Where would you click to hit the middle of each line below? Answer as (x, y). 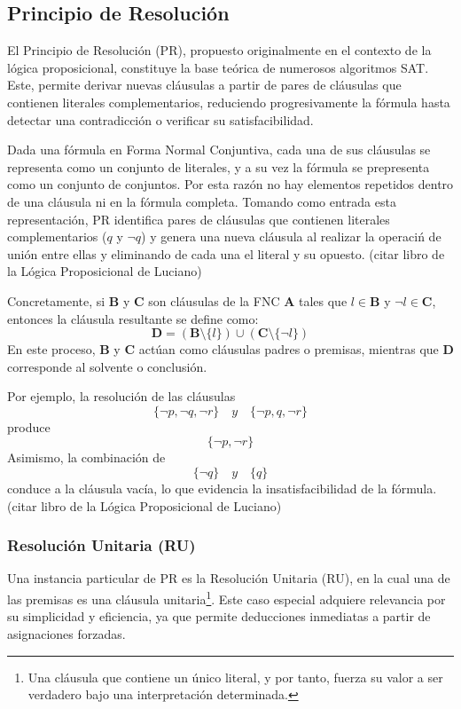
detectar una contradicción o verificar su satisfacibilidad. (160, 119)
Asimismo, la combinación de (86, 457)
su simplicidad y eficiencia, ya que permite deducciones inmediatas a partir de (219, 616)
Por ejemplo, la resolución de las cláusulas (121, 396)
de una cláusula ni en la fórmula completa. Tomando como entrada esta (202, 201)
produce (29, 426)
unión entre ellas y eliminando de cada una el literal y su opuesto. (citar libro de (226, 253)
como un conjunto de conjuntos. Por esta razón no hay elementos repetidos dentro (230, 184)
